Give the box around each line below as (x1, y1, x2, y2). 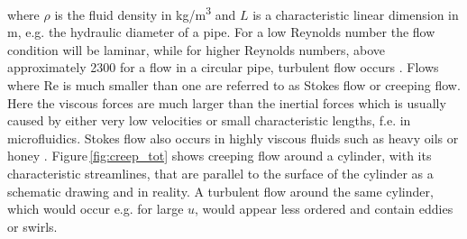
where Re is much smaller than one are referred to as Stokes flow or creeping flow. (7, 76, 461, 95)
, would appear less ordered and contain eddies (195, 199, 453, 218)
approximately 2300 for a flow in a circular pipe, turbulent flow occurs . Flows (7, 58, 439, 77)
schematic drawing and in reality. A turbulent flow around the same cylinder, (7, 181, 434, 200)
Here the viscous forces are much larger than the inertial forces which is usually (7, 93, 446, 112)
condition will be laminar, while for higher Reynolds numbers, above (7, 40, 385, 59)
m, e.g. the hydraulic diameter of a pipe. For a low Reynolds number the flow (7, 23, 435, 41)
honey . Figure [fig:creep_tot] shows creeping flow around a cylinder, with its (7, 146, 432, 165)
